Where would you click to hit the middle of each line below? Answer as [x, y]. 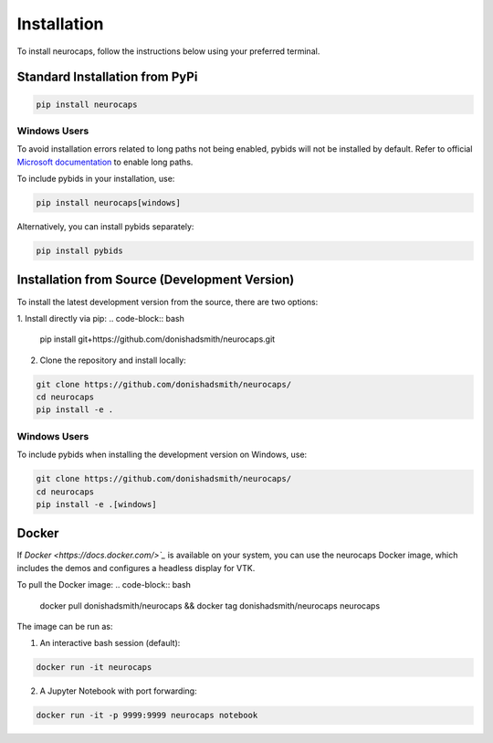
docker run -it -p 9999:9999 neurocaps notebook [147, 716]
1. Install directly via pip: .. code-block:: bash [100, 318]
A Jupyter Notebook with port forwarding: [118, 691]
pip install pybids [79, 251]
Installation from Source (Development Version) [156, 280]
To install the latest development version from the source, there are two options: [168, 302]
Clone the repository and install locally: [113, 360]
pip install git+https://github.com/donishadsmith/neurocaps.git [157, 339]
